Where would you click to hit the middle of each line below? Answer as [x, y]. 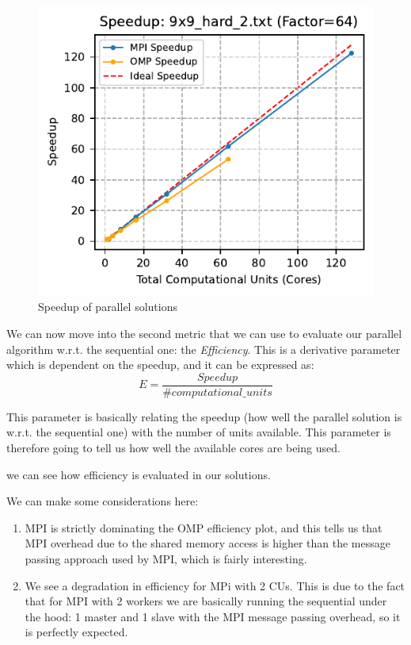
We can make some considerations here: [103, 501]
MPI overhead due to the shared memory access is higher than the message [207, 543]
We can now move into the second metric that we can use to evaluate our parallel [204, 333]
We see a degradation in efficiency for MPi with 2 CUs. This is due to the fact [215, 585]
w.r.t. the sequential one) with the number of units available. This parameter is [199, 432]
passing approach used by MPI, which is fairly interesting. [166, 558]
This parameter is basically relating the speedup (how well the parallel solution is [204, 416]
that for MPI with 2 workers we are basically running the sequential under [206, 601]
